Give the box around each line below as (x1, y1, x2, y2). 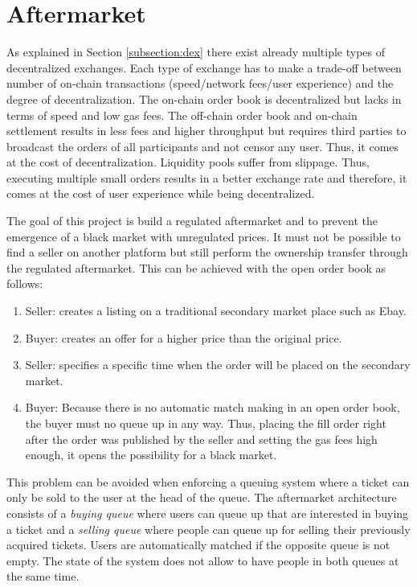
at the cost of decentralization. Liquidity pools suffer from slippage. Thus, (6, 154, 370, 170)
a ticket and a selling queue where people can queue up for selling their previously (6, 520, 411, 537)
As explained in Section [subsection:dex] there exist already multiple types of (6, 43, 386, 60)
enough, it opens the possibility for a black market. (25, 446, 277, 463)
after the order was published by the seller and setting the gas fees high (25, 430, 378, 447)
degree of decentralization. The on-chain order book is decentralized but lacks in (6, 90, 402, 107)
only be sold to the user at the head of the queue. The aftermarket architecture (6, 489, 397, 506)
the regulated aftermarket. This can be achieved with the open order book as (6, 259, 386, 276)
